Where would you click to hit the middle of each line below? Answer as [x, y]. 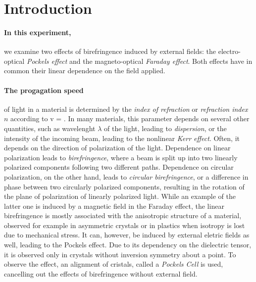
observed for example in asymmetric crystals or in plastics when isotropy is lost [125, 225]
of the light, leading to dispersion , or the [165, 128]
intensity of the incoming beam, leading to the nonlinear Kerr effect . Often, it [122, 138]
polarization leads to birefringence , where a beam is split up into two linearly [121, 157]
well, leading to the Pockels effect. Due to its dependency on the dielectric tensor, [128, 245]
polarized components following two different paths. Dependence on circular [119, 167]
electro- [229, 51]
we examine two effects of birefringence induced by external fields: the [110, 51]
